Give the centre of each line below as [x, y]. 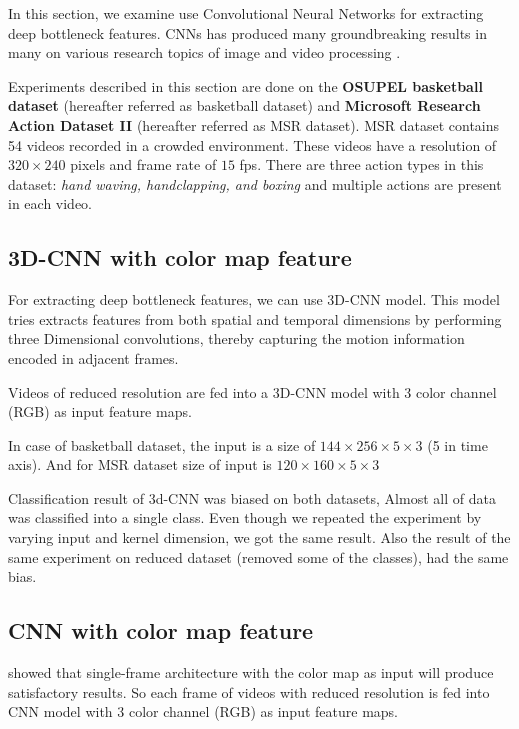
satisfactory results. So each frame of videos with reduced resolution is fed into [249, 691]
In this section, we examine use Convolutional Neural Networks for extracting [246, 13]
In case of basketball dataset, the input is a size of [162, 444]
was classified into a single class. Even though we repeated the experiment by [245, 517]
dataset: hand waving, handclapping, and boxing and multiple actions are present [255, 183]
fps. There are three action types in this [361, 164]
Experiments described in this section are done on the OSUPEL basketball [245, 85]
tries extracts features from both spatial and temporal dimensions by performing [255, 318]
